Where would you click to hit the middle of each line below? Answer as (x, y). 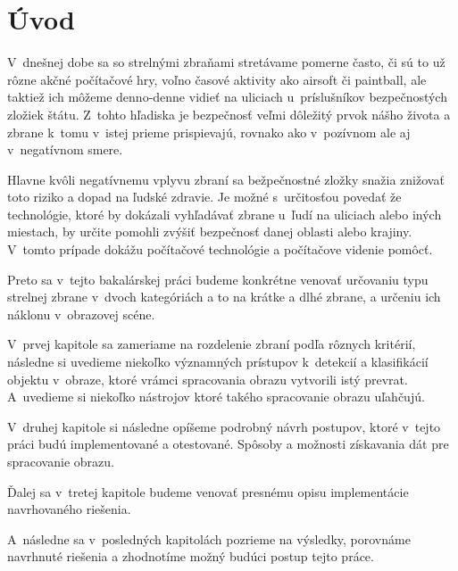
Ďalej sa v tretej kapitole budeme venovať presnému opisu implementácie (208, 491)
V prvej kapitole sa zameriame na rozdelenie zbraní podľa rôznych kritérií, (212, 344)
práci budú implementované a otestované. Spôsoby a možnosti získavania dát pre (228, 444)
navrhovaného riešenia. (69, 509)
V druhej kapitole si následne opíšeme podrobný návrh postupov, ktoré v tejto (224, 426)
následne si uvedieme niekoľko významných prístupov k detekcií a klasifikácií (218, 362)
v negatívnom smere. (65, 149)
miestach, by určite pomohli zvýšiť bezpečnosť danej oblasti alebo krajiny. (210, 232)
